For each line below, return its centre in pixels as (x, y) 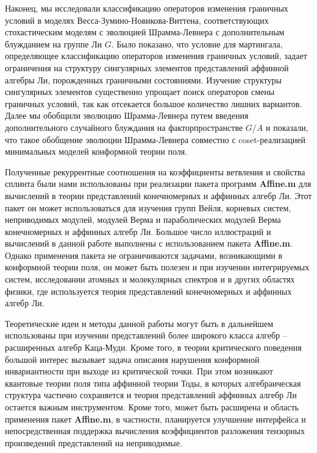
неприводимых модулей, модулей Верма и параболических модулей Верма (143, 219)
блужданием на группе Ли (54, 44)
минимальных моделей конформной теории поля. (96, 151)
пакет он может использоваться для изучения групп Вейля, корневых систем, (148, 207)
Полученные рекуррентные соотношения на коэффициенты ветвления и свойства (155, 171)
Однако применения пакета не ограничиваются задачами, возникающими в (144, 255)
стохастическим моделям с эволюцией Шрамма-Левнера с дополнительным (145, 32)
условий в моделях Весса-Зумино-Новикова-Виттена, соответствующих (137, 20)
